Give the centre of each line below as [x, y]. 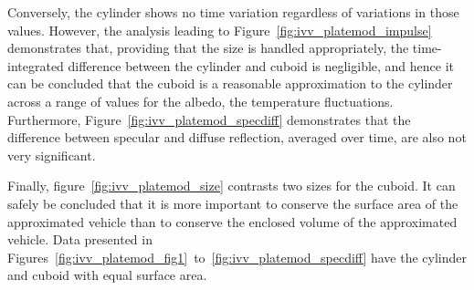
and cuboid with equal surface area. [107, 275]
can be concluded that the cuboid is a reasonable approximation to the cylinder [230, 83]
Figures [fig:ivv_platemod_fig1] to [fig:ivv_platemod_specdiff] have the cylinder [237, 257]
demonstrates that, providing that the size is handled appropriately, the [208, 48]
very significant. [52, 155]
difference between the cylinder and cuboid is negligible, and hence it [261, 65]
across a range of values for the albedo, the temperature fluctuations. [200, 101]
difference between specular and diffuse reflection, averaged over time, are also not [237, 137]
